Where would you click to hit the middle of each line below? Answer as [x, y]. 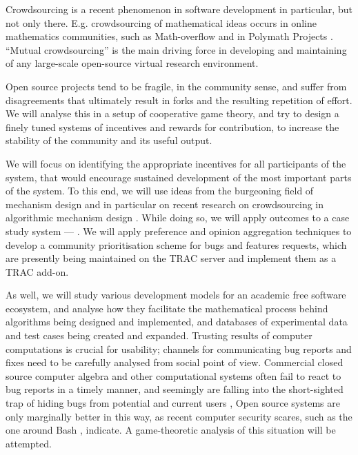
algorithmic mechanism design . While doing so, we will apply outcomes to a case [178, 218]
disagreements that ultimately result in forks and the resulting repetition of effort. [179, 100]
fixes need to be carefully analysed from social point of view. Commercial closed [175, 362]
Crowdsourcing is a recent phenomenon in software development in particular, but [179, 9]
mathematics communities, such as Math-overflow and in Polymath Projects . [169, 36]
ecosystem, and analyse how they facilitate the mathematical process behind [167, 308]
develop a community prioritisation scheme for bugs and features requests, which [176, 244]
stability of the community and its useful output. [109, 140]
